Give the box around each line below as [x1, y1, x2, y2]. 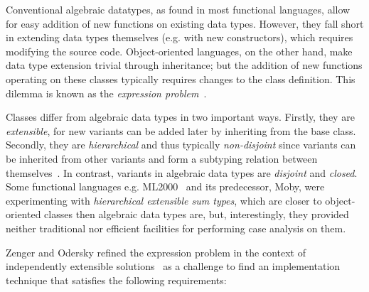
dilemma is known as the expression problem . [6, 85, 207, 100]
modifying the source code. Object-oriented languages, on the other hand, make [6, 43, 353, 58]
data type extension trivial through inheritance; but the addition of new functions [6, 58, 363, 72]
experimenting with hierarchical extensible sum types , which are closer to [6, 193, 322, 207]
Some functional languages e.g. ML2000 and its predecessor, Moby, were [6, 179, 325, 194]
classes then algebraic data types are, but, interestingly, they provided [44, 207, 349, 222]
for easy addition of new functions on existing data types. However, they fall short [6, 16, 364, 31]
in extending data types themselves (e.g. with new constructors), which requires [6, 30, 353, 45]
